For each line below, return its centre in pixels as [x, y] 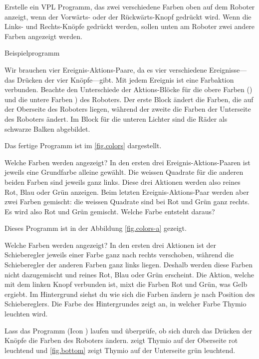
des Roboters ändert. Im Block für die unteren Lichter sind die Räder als [116, 118]
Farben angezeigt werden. [43, 36]
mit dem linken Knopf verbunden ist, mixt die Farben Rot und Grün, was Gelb [126, 284]
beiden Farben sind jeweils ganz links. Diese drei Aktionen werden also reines [123, 182]
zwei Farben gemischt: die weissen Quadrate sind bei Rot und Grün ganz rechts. [127, 202]
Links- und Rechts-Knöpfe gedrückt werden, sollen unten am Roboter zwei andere [130, 26]
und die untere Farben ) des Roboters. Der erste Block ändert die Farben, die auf [129, 99]
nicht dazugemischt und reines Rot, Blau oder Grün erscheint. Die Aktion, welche [129, 274]
